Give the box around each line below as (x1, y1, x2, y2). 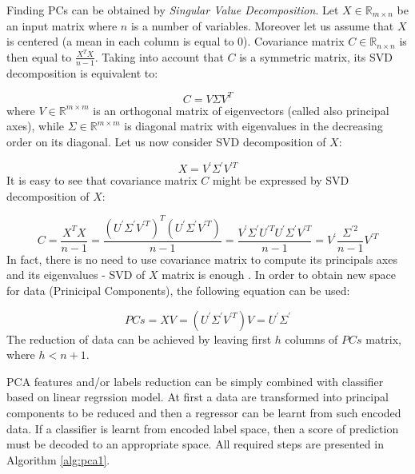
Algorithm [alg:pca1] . (6, 451, 110, 468)
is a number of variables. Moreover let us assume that (130, 17, 394, 34)
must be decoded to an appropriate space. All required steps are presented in (6, 436, 384, 452)
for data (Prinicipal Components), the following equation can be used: (6, 281, 350, 298)
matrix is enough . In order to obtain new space (162, 266, 397, 283)
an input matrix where (6, 17, 118, 34)
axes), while (6, 118, 65, 134)
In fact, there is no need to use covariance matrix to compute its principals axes (6, 250, 397, 267)
